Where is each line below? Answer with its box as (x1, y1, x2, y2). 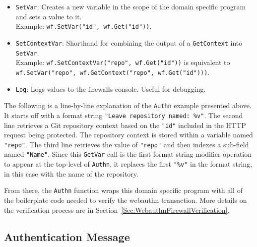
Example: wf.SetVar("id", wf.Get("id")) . (15, 21, 152, 31)
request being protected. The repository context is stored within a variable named (4, 129, 253, 140)
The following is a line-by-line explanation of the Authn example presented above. (4, 100, 252, 111)
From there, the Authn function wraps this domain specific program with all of (4, 185, 243, 195)
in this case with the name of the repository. (4, 168, 138, 179)
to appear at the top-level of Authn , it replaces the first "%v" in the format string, (4, 159, 253, 169)
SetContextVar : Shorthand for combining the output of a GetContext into (15, 37, 243, 48)
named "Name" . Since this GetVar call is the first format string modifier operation (4, 149, 252, 159)
